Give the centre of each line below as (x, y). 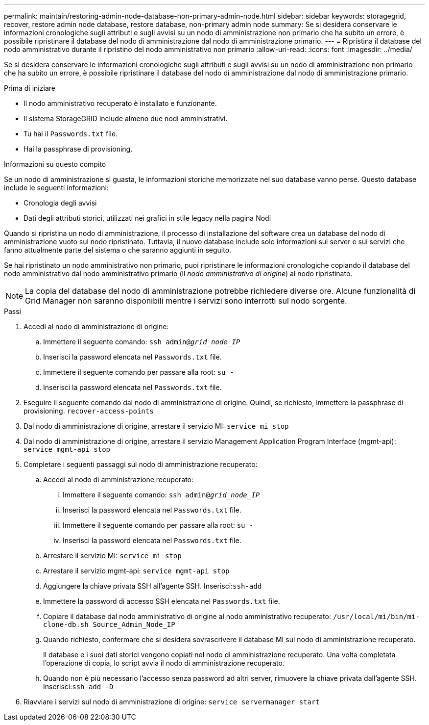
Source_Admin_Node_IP (134, 624)
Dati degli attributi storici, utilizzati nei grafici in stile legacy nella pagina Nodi (147, 218)
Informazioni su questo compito (55, 164)
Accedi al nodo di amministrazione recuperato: (119, 479)
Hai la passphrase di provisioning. (78, 149)
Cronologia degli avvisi (60, 203)
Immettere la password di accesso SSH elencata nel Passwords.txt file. (162, 601)
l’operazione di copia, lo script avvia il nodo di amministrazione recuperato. (164, 663)
